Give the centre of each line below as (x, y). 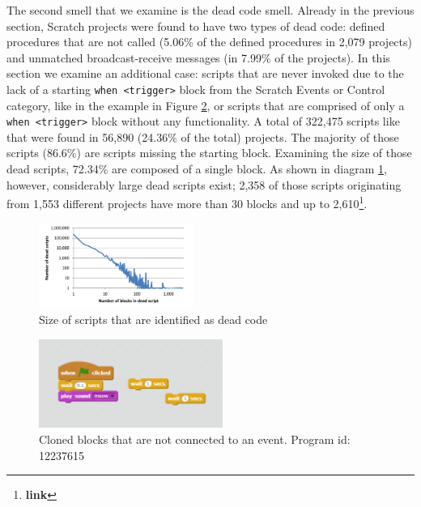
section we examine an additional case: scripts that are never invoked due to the (205, 73)
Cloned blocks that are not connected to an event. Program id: (195, 439)
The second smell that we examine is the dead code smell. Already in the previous (210, 10)
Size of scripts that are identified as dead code (153, 320)
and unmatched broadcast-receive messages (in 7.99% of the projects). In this (198, 57)
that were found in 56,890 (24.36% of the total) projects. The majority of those (203, 136)
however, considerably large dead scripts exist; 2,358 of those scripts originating (204, 184)
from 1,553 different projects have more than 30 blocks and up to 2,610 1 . (187, 202)
